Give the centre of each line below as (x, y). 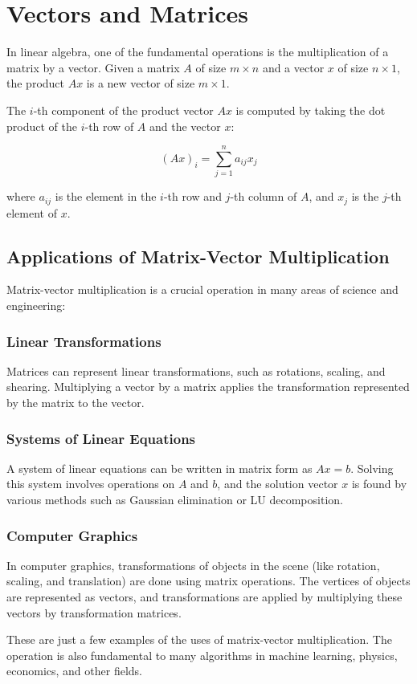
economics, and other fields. (74, 671)
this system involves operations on (91, 484)
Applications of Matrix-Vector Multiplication (198, 256)
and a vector (293, 67)
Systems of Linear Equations (101, 438)
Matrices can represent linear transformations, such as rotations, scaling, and (196, 370)
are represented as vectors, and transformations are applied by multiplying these (204, 597)
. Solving (372, 468)
